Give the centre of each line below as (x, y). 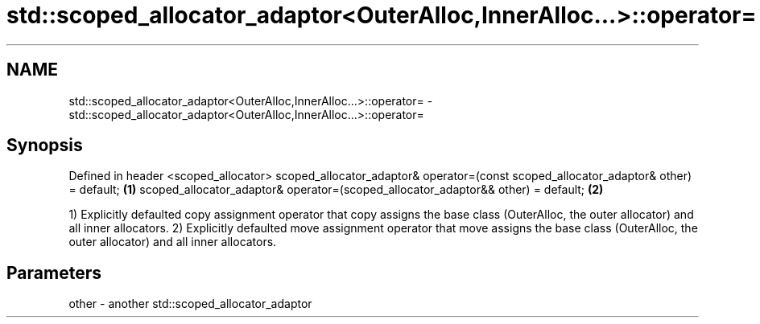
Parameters (54, 273)
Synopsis (45, 146)
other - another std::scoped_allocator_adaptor (190, 304)
